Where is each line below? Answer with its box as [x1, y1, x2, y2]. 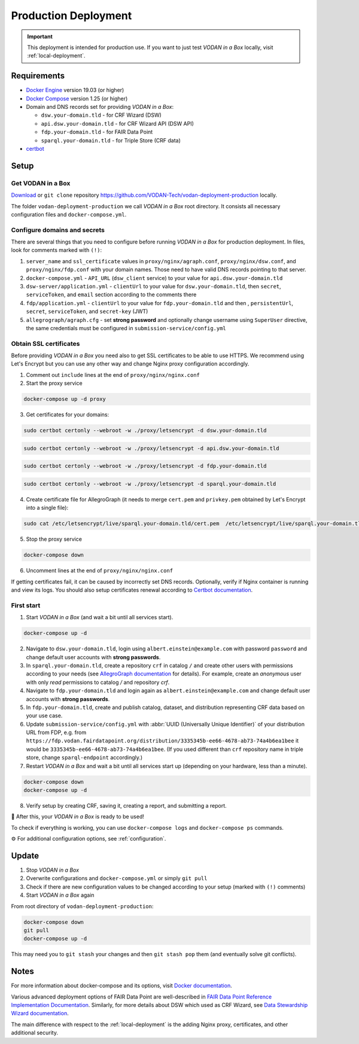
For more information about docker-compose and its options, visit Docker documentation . [11, 982, 233, 990]
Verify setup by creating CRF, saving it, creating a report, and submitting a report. [26, 802, 227, 809]
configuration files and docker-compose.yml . [11, 211, 127, 218]
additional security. [11, 1029, 58, 1036]
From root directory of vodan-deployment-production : [11, 902, 154, 909]
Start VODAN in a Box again [26, 891, 95, 899]
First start [11, 601, 41, 610]
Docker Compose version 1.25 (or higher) [26, 95, 128, 102]
